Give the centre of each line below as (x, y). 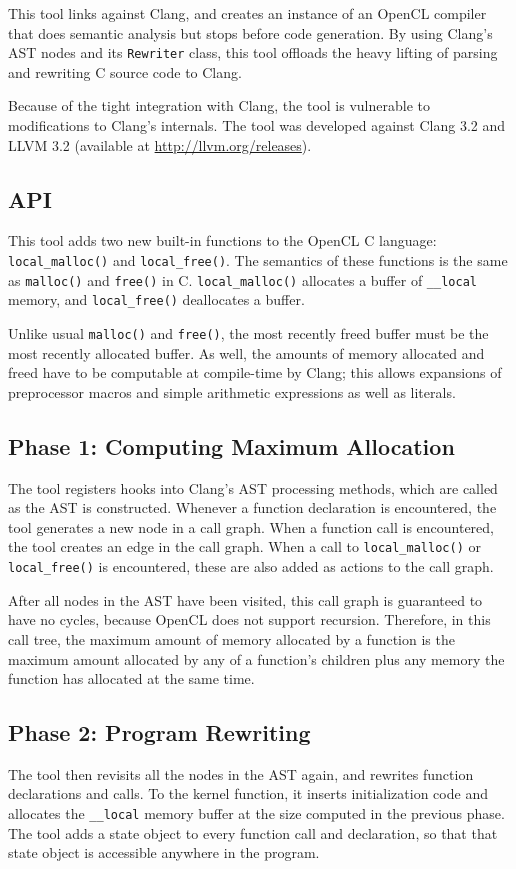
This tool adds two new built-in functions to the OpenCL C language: (222, 240)
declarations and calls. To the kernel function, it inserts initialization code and (248, 793)
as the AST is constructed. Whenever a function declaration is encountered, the (252, 507)
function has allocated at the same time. (131, 678)
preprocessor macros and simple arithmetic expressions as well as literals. (232, 391)
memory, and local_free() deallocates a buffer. (156, 299)
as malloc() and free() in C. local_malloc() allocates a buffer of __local (242, 279)
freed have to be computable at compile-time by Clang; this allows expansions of (255, 372)
